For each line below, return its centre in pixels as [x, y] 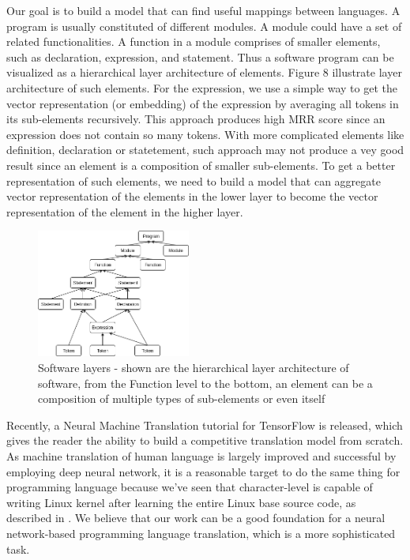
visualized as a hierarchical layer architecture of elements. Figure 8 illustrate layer [204, 72]
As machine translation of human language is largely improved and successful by [201, 455]
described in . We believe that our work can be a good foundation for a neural [196, 518]
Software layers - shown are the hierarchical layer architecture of [194, 367]
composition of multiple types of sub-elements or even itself [182, 398]
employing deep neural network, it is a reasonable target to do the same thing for [203, 471]
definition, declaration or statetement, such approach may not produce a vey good [205, 150]
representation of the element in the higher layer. [125, 211]
